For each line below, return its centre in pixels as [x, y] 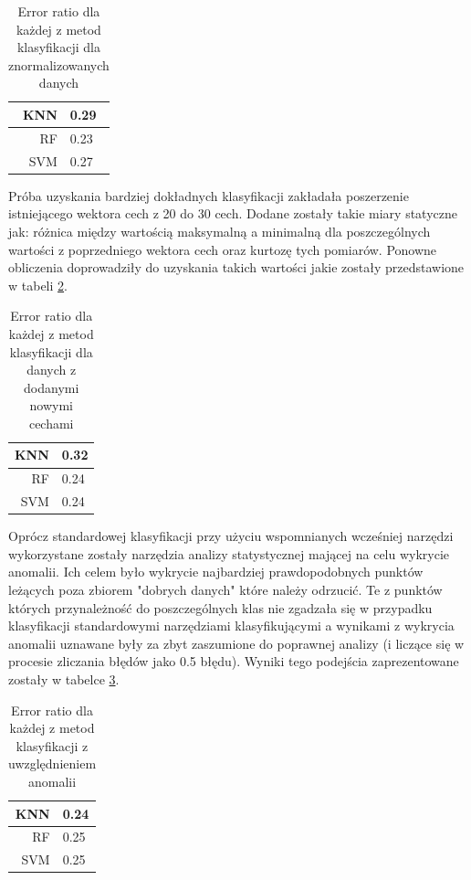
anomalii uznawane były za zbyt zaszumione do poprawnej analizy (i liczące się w [236, 643]
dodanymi [52, 387]
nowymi [51, 405]
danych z [52, 370]
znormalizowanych [59, 64]
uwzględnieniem [52, 763]
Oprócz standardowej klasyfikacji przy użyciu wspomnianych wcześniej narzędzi [231, 536]
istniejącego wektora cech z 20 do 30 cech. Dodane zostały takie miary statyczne [233, 213]
